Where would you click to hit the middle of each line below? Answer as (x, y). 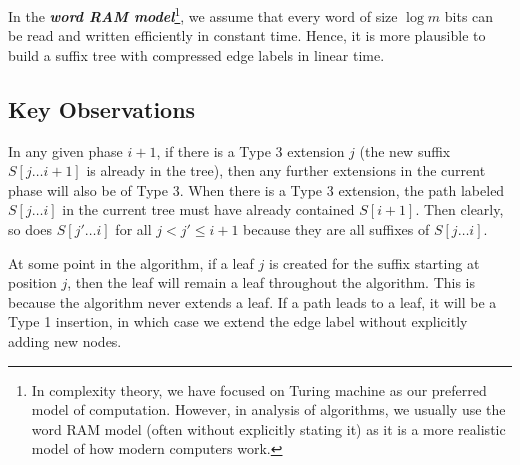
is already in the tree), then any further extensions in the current (286, 170)
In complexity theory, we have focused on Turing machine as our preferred (259, 389)
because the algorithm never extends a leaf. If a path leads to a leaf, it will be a (252, 301)
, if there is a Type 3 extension (250, 150)
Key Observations (102, 108)
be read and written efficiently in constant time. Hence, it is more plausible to (247, 35)
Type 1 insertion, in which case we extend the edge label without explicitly (238, 321)
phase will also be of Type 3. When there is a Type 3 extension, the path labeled (256, 189)
